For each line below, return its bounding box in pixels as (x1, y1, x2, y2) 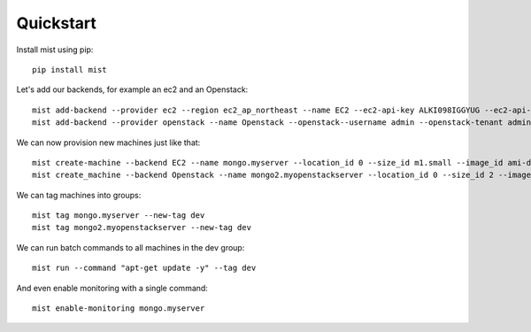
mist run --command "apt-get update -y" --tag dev (32, 263, 257, 274)
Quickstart (16, 13, 97, 33)
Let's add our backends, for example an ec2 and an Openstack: (16, 84, 249, 95)
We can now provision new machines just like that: (16, 137, 201, 148)
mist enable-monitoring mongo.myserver (32, 304, 205, 313)
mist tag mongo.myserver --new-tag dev (32, 211, 205, 220)
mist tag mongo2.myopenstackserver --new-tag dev (32, 222, 252, 233)
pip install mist (32, 65, 107, 74)
